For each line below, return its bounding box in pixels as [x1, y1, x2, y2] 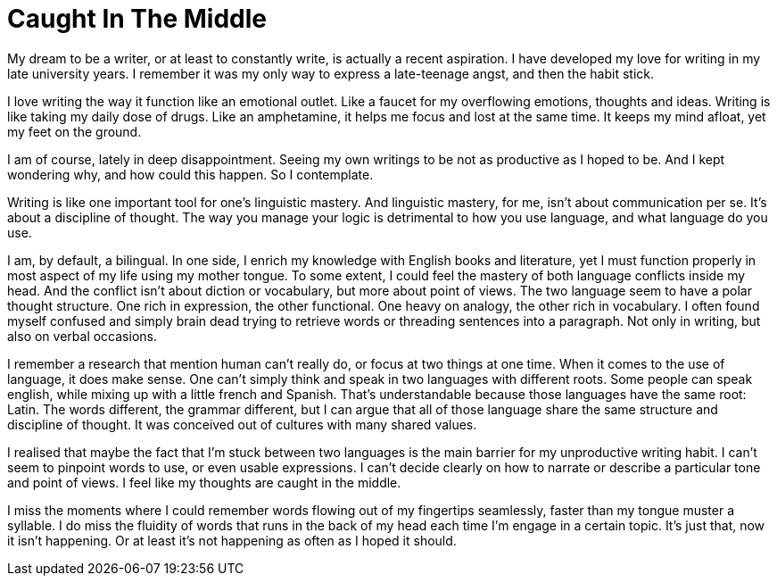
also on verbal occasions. [7, 328, 157, 344]
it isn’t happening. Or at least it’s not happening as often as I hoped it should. [7, 532, 457, 548]
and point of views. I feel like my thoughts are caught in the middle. [7, 474, 401, 490]
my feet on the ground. [7, 123, 142, 139]
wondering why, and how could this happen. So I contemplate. [7, 166, 374, 182]
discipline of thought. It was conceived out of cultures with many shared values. [7, 416, 477, 432]
